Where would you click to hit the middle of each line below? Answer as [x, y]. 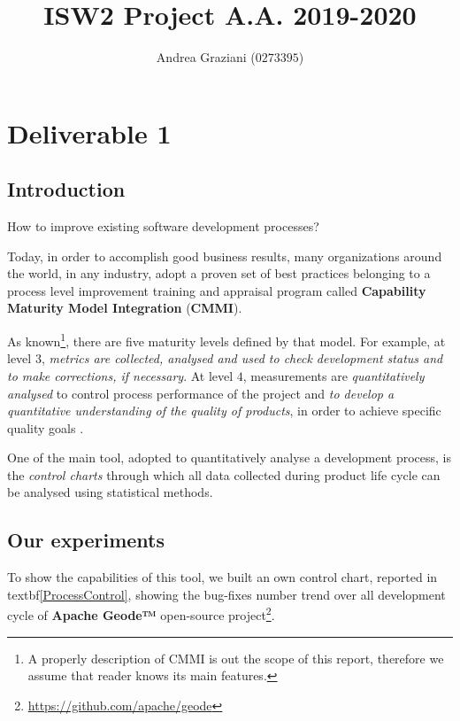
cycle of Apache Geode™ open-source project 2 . [141, 614]
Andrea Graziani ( [206, 57]
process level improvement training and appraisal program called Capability [217, 290]
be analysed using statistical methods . [110, 492]
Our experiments [86, 540]
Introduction [66, 189]
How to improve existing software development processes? [163, 226]
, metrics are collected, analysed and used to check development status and [242, 358]
